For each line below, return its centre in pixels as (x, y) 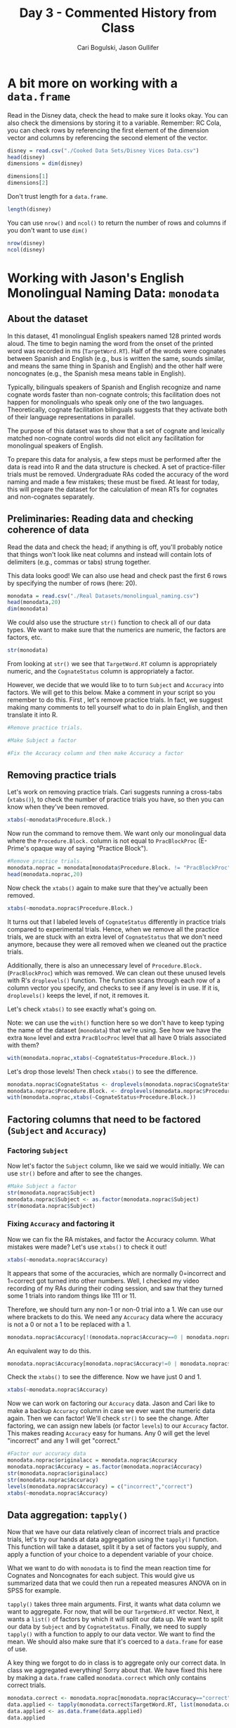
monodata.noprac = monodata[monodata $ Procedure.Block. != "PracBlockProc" (119, 868)
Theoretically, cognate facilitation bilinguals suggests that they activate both (118, 409)
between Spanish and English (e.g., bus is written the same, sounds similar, (116, 358)
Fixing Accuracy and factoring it (61, 1224)
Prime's (18, 848)
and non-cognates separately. (51, 496)
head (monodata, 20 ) (34, 603)
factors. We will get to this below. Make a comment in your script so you (111, 692)
